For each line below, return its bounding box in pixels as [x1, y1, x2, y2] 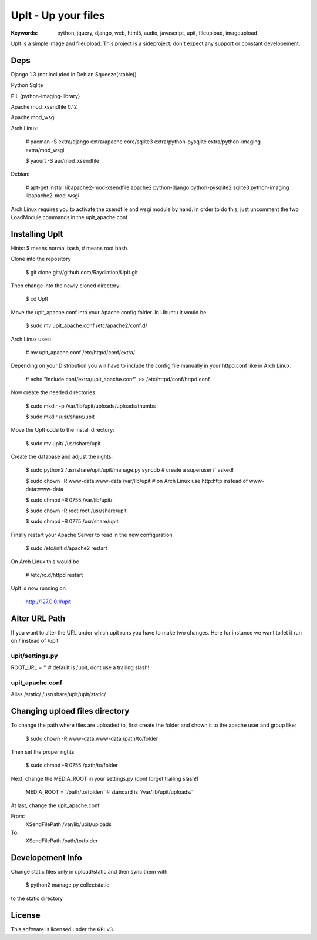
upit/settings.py [11, 652, 58, 660]
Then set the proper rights [11, 748, 75, 756]
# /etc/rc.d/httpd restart [25, 571, 83, 578]
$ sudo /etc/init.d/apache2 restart [25, 545, 107, 552]
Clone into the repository [11, 256, 71, 263]
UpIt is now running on [11, 585, 66, 592]
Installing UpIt [11, 229, 63, 239]
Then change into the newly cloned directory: [11, 282, 122, 289]
